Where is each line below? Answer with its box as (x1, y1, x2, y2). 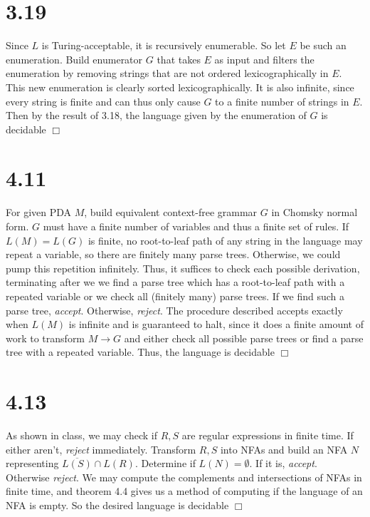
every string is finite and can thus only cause (6, 93, 201, 108)
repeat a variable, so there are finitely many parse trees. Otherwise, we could (6, 247, 341, 262)
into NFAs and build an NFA (220, 441, 348, 456)
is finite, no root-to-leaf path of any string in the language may (88, 232, 363, 247)
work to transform (6, 330, 85, 345)
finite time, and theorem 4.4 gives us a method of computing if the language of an (6, 483, 363, 498)
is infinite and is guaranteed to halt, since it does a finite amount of (68, 317, 364, 332)
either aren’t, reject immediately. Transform (6, 441, 196, 456)
